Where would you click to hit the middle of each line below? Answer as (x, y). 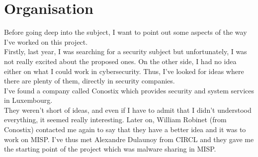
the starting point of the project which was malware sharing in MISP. (110, 149)
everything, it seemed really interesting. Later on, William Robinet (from (115, 119)
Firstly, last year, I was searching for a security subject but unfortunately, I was (126, 51)
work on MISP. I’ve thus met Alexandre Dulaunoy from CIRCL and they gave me (129, 139)
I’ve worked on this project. (46, 41)
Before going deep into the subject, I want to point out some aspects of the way (126, 32)
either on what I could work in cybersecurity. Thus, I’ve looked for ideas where (124, 71)
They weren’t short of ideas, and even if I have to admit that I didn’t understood (128, 110)
